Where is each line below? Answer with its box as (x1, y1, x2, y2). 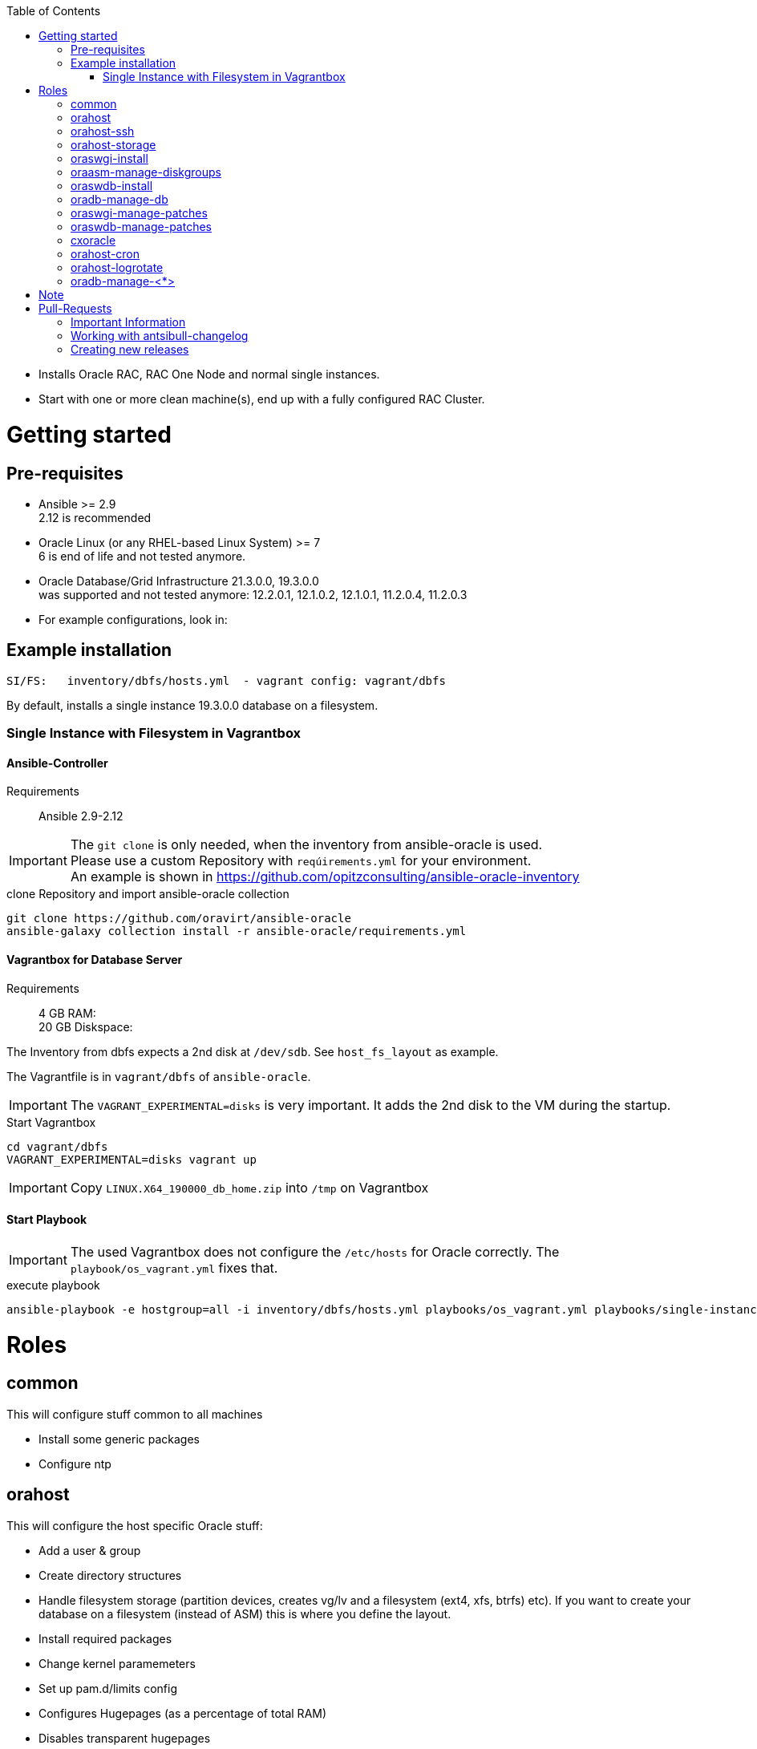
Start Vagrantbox (6, 1115, 96, 1129)
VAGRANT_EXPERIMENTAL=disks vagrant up (6, 1152, 257, 1166)
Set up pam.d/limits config (38, 1681, 177, 1695)
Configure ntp (38, 1456, 111, 1471)
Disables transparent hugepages (38, 1731, 211, 1745)
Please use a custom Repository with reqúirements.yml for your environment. (70, 852, 532, 869)
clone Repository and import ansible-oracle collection (6, 887, 289, 901)
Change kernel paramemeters (38, 1656, 196, 1670)
